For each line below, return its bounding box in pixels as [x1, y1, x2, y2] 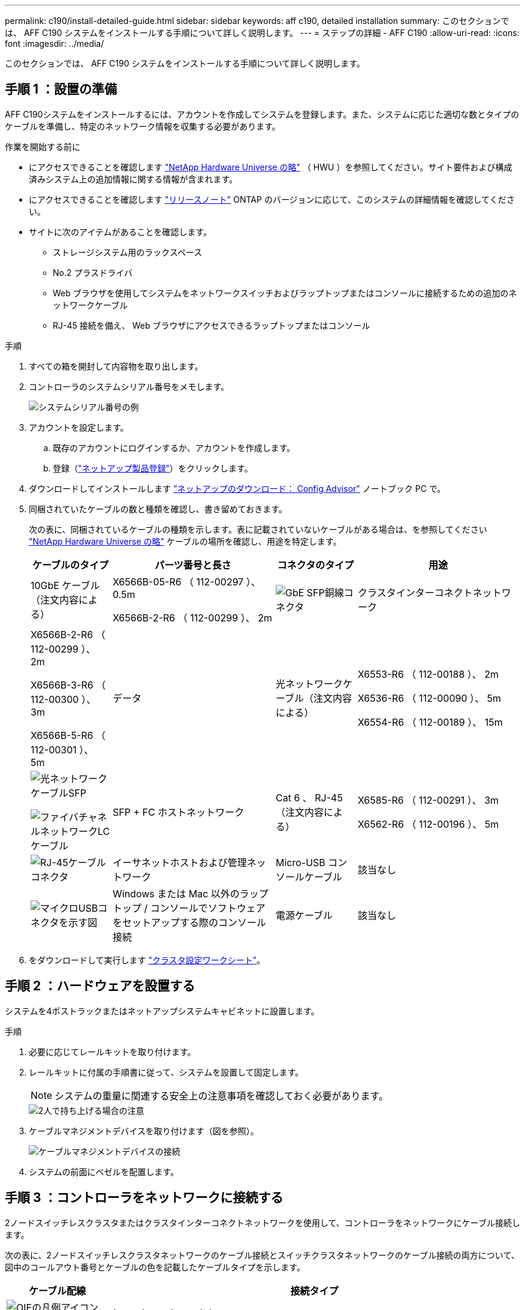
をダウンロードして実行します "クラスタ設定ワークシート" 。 [29, 954, 265, 965]
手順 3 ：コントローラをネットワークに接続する [5, 1190, 283, 1206]
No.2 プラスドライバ [53, 267, 132, 278]
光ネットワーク [275, 677, 343, 690]
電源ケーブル [275, 909, 333, 921]
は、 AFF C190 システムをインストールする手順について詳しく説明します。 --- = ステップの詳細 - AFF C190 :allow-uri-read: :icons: [5, 28, 520, 38]
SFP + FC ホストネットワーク [112, 806, 245, 818]
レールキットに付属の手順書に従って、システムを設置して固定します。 [29, 1066, 304, 1077]
